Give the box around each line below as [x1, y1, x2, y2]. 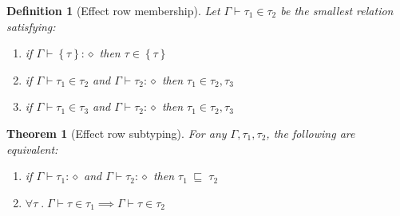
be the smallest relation [280, 2, 394, 18]
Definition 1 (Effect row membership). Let [6, 2, 220, 18]
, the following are [266, 124, 355, 141]
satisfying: [6, 18, 56, 34]
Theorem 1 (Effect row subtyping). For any [6, 124, 227, 141]
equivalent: [6, 140, 58, 157]
